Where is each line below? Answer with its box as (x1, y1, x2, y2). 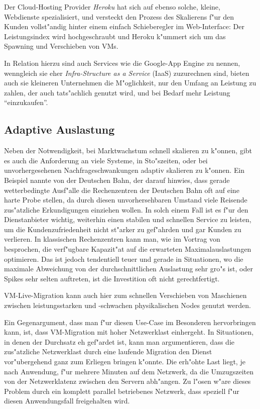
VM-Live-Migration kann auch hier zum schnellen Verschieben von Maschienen (4, 290, 247, 300)
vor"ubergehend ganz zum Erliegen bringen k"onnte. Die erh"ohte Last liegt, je (4, 356, 245, 367)
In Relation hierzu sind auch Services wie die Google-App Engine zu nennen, (4, 57, 240, 68)
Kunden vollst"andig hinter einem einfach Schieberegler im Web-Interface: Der (4, 21, 244, 32)
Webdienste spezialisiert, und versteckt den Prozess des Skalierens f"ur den (4, 11, 234, 22)
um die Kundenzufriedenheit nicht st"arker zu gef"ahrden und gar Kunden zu (4, 224, 241, 234)
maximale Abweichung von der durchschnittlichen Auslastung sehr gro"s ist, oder (4, 263, 253, 274)
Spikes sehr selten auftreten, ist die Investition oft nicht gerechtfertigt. (4, 273, 220, 283)
